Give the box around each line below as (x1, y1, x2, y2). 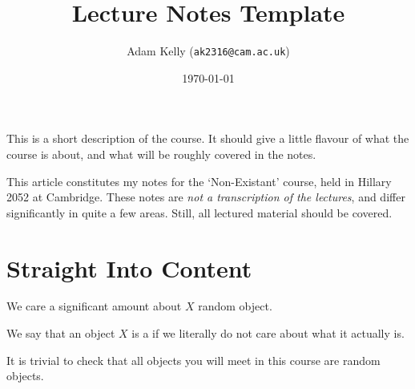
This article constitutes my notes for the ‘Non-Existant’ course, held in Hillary (6, 172, 392, 189)
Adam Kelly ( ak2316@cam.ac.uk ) (127, 43, 290, 59)
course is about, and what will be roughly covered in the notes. (6, 145, 316, 162)
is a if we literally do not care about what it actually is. (131, 325, 405, 342)
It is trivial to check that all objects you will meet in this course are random (6, 351, 381, 368)
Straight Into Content (6, 251, 252, 284)
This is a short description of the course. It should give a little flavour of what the (6, 130, 409, 147)
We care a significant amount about (6, 298, 182, 314)
